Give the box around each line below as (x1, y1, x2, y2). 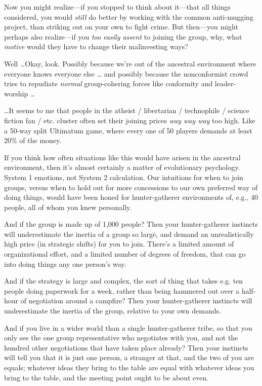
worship (4, 88, 28, 98)
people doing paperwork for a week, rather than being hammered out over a (4, 285, 240, 296)
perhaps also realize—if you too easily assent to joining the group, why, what (4, 31, 242, 42)
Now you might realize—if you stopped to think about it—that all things (4, 2, 231, 12)
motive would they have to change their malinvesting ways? (4, 41, 188, 52)
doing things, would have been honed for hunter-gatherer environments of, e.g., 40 (4, 192, 258, 202)
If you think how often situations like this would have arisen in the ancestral (4, 152, 241, 162)
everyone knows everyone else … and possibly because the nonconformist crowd (4, 68, 248, 79)
